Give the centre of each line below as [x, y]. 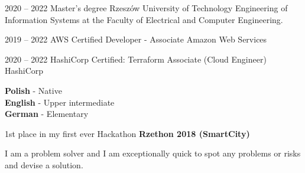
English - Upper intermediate [60, 102]
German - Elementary [47, 114]
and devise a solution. [44, 164]
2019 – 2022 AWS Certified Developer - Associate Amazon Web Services [136, 39]
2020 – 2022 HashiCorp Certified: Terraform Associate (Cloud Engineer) [136, 59]
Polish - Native [33, 90]
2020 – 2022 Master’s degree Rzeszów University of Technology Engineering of [146, 8]
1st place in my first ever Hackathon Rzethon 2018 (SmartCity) [127, 133]
